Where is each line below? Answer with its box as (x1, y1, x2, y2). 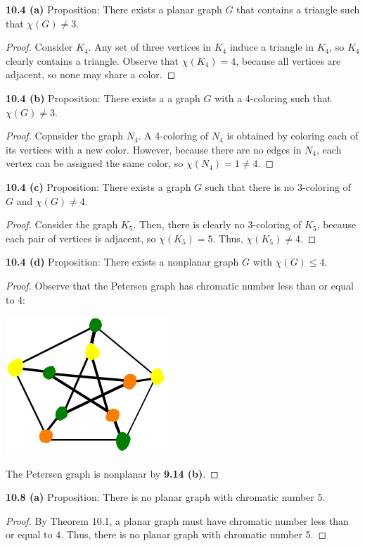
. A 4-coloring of (138, 128, 209, 143)
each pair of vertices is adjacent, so (6, 230, 156, 245)
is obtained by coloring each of (226, 128, 359, 143)
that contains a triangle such (236, 2, 360, 16)
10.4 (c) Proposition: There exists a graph (6, 179, 191, 194)
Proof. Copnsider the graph (6, 128, 123, 143)
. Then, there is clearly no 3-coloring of (133, 217, 302, 232)
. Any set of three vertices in (88, 39, 212, 54)
